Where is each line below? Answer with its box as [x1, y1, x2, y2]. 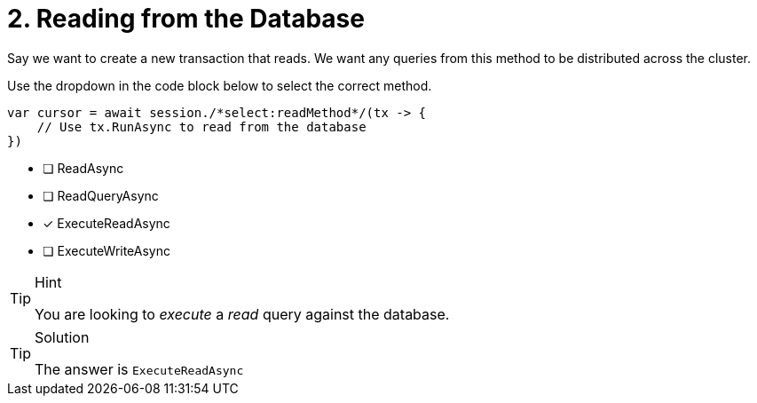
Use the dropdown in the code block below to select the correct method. [7, 77, 432, 93]
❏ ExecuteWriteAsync [43, 242, 170, 258]
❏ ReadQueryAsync [43, 187, 159, 203]
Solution [35, 328, 90, 346]
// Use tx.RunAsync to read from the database [36, 119, 367, 134]
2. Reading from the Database [7, 4, 365, 34]
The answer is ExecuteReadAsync [35, 360, 244, 378]
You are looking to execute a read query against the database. [35, 304, 450, 323]
